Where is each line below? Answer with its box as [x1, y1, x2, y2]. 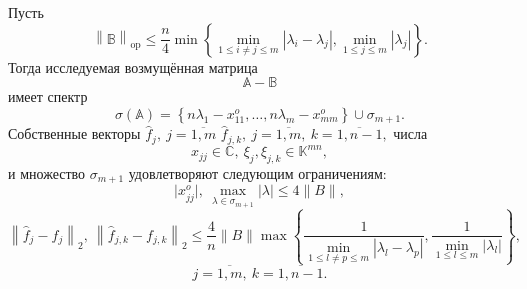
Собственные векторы [8, 123, 141, 144]
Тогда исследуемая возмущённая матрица [8, 56, 258, 77]
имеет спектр [8, 86, 88, 107]
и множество [8, 162, 86, 183]
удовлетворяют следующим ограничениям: [128, 162, 387, 183]
